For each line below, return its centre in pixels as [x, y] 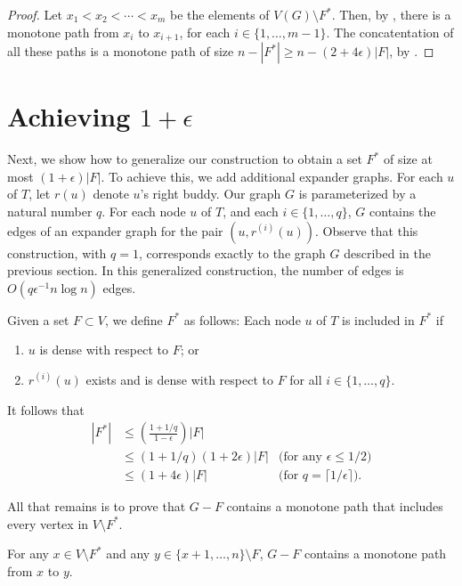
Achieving [69, 116]
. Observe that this [367, 230]
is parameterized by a [357, 194]
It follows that [46, 409]
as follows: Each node [242, 319]
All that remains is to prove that [97, 506]
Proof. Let [35, 14]
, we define [134, 319]
